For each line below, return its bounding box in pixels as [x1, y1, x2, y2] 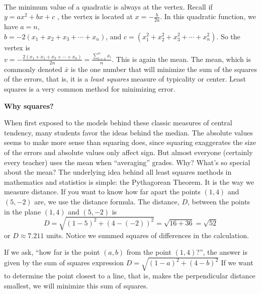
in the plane [4, 206, 41, 216]
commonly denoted [4, 63, 62, 74]
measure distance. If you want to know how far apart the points [4, 186, 201, 197]
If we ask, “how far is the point [4, 247, 100, 257]
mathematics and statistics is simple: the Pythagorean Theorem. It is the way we [4, 176, 254, 187]
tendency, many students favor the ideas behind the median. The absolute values [4, 127, 253, 137]
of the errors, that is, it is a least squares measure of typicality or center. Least [4, 73, 246, 84]
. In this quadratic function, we [160, 11, 256, 22]
